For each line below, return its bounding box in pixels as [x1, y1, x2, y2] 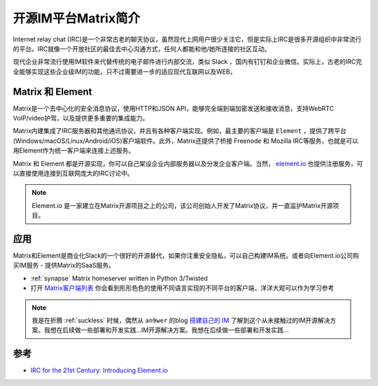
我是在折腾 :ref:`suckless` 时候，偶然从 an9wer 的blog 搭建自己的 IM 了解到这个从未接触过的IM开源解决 [31, 316, 330, 324]
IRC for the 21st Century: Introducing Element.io [30, 366, 168, 375]
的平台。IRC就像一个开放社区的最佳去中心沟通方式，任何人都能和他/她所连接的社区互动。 [13, 44, 271, 53]
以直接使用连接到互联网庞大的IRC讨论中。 [13, 169, 134, 177]
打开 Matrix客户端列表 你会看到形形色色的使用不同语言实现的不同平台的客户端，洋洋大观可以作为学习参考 [30, 284, 335, 292]
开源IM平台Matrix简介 [13, 11, 140, 26]
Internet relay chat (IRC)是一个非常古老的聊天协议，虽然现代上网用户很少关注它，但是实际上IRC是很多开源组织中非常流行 [13, 35, 362, 43]
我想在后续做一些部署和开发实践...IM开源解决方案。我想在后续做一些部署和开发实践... [43, 326, 289, 334]
